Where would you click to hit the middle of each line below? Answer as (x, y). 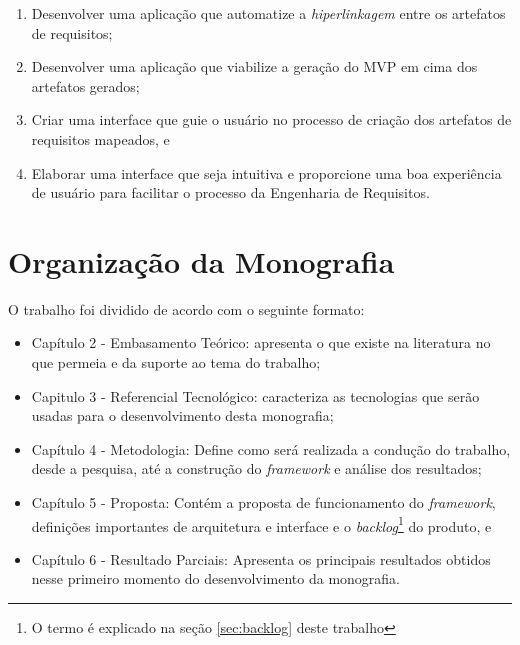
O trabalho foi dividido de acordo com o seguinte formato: (186, 308)
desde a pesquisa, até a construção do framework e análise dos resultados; (256, 468)
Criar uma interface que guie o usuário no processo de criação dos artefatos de (271, 119)
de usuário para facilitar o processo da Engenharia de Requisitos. (230, 192)
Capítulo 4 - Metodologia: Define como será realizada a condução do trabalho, (271, 448)
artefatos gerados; (85, 85)
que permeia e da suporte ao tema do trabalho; (176, 362)
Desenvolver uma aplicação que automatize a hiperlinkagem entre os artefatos (268, 13)
